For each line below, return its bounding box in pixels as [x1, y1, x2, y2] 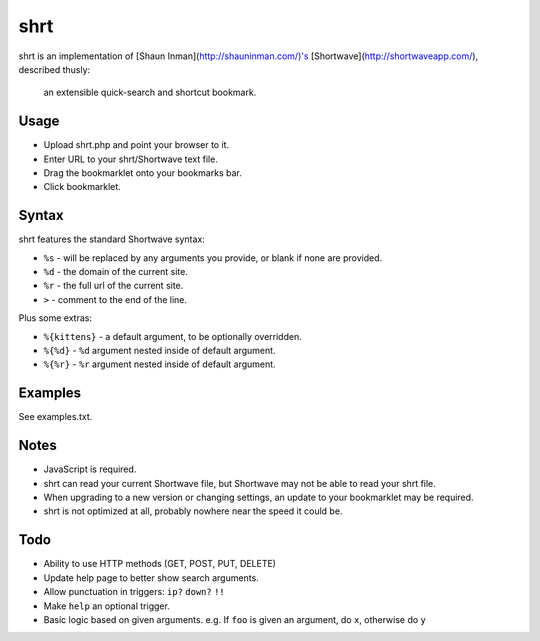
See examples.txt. [18, 411, 93, 423]
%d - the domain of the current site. [43, 266, 189, 278]
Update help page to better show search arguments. [43, 571, 259, 584]
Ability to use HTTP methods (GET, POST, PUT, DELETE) [43, 558, 277, 570]
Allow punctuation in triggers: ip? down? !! [43, 586, 225, 598]
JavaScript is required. [43, 463, 137, 475]
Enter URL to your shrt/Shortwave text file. [43, 153, 219, 165]
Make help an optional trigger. [43, 600, 170, 612]
